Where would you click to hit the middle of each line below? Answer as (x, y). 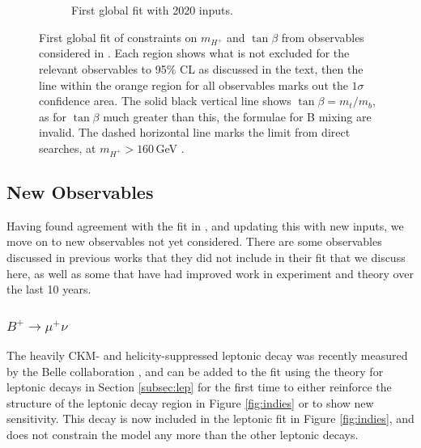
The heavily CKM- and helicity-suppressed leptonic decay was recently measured (207, 355)
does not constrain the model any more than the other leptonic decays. (183, 435)
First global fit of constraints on (118, 37)
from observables (323, 37)
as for (53, 116)
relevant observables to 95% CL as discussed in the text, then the (201, 68)
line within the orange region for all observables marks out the (193, 85)
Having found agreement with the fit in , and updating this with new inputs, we (205, 225)
